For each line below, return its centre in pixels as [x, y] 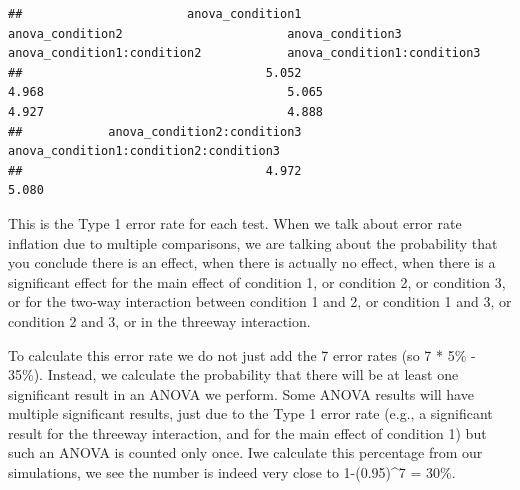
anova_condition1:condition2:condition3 [144, 151]
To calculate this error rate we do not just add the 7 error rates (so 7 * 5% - [242, 354]
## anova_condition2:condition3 [155, 131]
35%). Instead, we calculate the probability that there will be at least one [233, 374]
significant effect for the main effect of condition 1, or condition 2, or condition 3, [257, 281]
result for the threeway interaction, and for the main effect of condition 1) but [247, 432]
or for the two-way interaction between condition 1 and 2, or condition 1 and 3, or [260, 301]
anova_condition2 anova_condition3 [205, 33]
